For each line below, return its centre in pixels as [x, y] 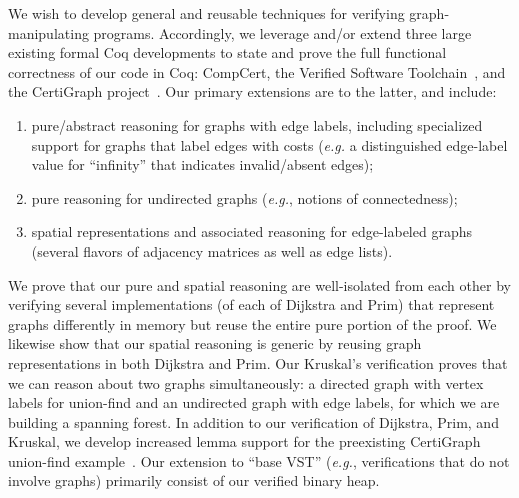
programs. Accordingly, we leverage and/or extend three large [282, 32]
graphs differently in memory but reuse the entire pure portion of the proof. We [252, 323]
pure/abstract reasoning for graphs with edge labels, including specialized [257, 124]
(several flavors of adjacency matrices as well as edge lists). [212, 250]
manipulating [48, 32]
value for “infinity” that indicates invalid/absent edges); [202, 164]
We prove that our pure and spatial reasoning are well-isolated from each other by [259, 284]
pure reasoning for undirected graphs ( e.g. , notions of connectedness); [244, 197]
